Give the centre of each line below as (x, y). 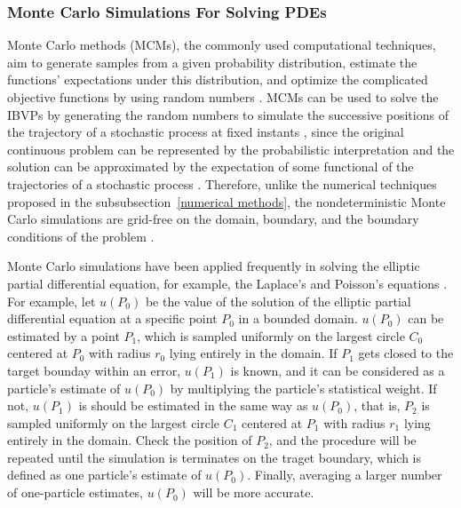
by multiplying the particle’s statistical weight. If (303, 388)
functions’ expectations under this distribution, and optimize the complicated (218, 79)
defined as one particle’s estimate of (104, 475)
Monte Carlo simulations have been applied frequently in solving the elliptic (214, 266)
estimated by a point (64, 335)
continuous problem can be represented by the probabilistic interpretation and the (231, 149)
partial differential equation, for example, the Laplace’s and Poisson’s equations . (227, 283)
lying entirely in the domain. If (253, 353)
